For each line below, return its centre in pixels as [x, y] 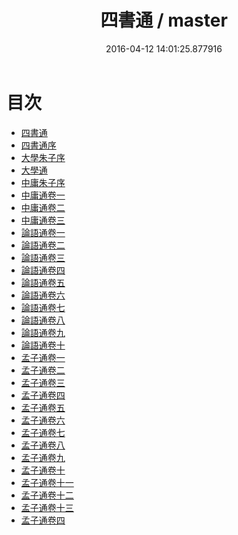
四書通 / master [164, 20]
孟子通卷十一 [47, 482]
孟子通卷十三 [47, 507]
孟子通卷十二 [47, 495]
